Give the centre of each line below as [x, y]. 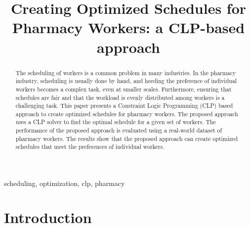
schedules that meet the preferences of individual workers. [90, 147]
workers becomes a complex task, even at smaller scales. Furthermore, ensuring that [124, 89]
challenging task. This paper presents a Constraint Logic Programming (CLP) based [124, 106]
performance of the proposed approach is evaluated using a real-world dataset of [119, 130]
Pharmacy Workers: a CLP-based [128, 27]
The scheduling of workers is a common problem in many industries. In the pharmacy [126, 72]
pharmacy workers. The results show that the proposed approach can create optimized [127, 138]
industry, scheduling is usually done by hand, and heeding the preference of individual [126, 81]
